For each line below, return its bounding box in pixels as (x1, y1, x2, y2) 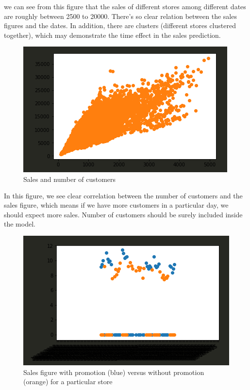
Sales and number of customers (23, 174, 116, 184)
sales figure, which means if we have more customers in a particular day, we (4, 200, 229, 210)
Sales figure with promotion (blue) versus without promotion (23, 367, 204, 377)
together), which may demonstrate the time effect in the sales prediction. (4, 30, 221, 40)
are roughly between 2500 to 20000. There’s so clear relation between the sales (4, 11, 237, 21)
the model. (4, 219, 35, 229)
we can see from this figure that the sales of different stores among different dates (4, 1, 246, 11)
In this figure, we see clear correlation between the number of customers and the (4, 190, 243, 200)
